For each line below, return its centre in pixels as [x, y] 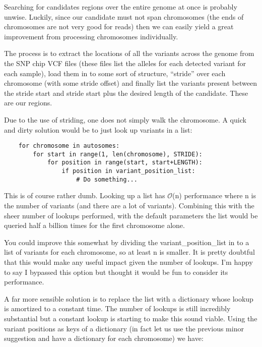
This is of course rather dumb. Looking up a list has [85, 195]
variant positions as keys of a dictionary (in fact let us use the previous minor [124, 328]
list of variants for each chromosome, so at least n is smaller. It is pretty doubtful [129, 252]
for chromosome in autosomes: [69, 146]
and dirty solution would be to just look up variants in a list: [98, 129]
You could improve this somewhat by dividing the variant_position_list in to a [127, 242]
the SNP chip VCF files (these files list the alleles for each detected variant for [125, 63]
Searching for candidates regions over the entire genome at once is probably [121, 7]
